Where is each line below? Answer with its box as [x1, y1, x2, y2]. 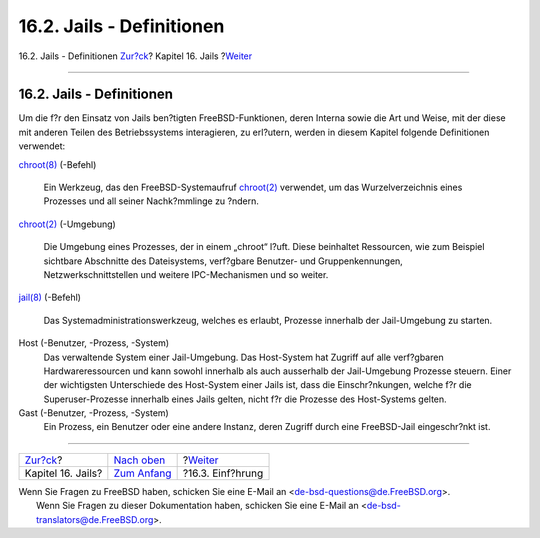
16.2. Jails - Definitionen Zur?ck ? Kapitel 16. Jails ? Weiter [18, 50, 253, 62]
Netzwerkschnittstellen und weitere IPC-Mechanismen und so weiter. [43, 268, 329, 280]
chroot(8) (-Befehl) [18, 158, 97, 170]
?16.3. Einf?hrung [182, 466, 264, 480]
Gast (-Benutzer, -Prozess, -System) [18, 407, 169, 419]
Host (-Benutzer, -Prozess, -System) [18, 337, 170, 349]
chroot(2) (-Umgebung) [18, 218, 117, 230]
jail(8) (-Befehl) [18, 291, 82, 304]
